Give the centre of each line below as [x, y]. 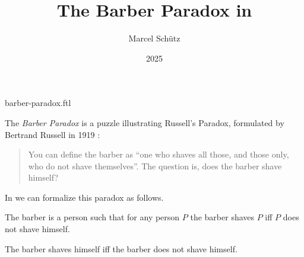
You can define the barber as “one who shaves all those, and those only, [159, 154]
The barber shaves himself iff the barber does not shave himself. [121, 248]
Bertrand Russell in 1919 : [53, 134]
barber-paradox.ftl [38, 103]
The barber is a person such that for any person [92, 217]
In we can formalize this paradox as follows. [84, 197]
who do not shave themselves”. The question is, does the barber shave [155, 166]
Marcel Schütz [154, 38]
